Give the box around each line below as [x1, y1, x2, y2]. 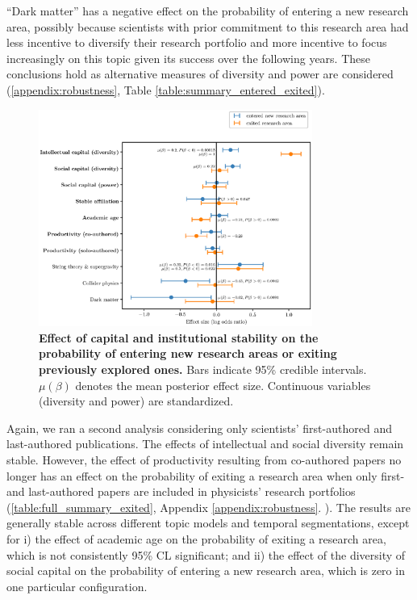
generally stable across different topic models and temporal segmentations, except [6, 514, 410, 531]
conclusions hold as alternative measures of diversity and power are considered [6, 65, 394, 82]
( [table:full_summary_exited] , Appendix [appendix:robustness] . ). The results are [6, 498, 411, 515]
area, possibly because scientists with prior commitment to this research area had [6, 18, 409, 35]
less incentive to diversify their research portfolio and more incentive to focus [6, 34, 387, 51]
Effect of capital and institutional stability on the [39, 329, 319, 346]
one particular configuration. [6, 577, 148, 594]
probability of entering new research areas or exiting [39, 345, 337, 362]
